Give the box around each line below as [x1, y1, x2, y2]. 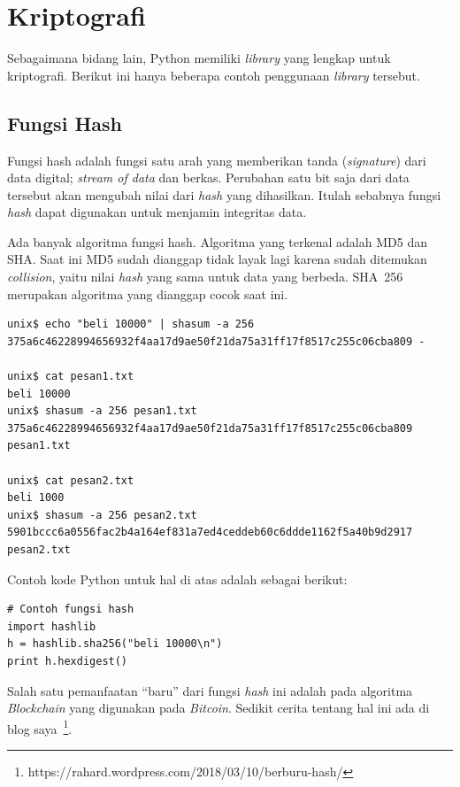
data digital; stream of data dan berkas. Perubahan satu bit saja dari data [7, 168, 410, 187]
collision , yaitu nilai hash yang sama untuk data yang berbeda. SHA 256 [7, 267, 403, 286]
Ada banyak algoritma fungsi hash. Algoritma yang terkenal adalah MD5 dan [7, 232, 427, 251]
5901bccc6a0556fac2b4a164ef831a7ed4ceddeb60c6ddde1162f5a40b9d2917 [7, 526, 413, 539]
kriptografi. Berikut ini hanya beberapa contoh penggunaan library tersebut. [7, 66, 420, 84]
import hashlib [7, 620, 96, 633]
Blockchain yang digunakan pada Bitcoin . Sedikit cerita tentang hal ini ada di [7, 698, 430, 717]
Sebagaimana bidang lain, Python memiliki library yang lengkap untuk [7, 49, 391, 67]
